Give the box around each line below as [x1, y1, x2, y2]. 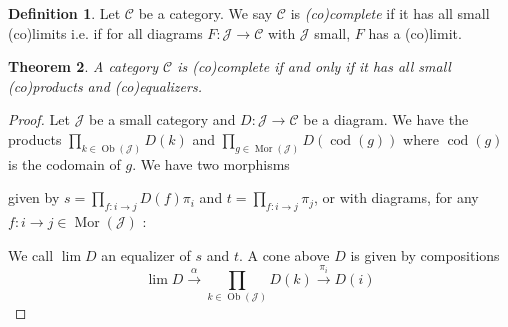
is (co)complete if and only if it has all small [177, 56, 451, 77]
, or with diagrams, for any [313, 187, 479, 208]
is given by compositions [350, 244, 500, 265]
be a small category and [89, 109, 236, 130]
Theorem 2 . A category [8, 56, 158, 77]
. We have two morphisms [132, 153, 290, 174]
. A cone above [238, 244, 330, 265]
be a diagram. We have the [303, 109, 469, 130]
